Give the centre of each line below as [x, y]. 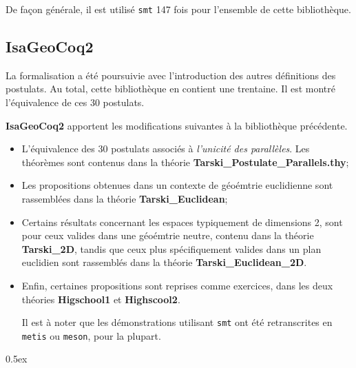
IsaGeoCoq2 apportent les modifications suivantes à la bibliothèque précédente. [177, 125]
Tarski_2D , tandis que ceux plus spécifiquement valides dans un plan [171, 248]
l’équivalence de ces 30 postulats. [75, 102]
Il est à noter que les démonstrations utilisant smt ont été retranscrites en [177, 322]
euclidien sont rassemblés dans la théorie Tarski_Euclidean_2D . [164, 262]
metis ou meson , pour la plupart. [91, 335]
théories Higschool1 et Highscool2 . [101, 299]
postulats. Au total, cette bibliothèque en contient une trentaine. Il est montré [171, 89]
